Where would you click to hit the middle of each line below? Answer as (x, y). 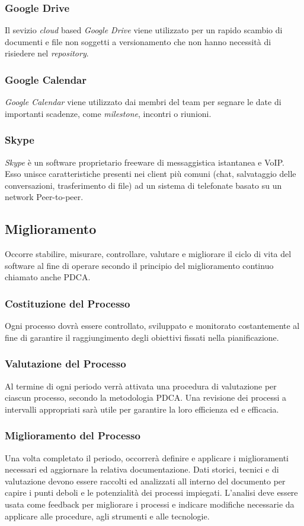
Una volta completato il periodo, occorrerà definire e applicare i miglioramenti (147, 457)
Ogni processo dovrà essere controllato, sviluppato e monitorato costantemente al (152, 326)
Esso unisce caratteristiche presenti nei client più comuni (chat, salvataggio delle (151, 174)
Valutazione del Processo (65, 364)
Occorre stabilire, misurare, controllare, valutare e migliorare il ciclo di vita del (148, 254)
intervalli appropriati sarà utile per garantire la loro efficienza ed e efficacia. (142, 409)
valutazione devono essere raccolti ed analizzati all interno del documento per (145, 481)
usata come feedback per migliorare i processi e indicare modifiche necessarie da (150, 504)
